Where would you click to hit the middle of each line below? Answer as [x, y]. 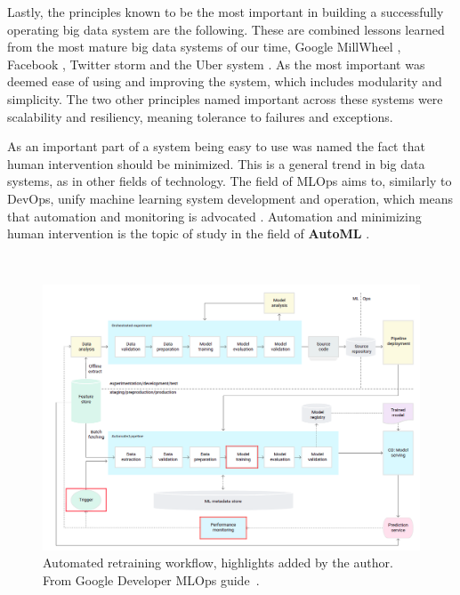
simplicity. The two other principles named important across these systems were [225, 98]
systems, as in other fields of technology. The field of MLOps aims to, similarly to [230, 181]
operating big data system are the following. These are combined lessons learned [226, 29]
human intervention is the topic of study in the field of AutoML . [189, 233]
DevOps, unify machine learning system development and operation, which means [230, 198]
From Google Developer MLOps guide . [151, 580]
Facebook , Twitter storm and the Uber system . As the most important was [216, 64]
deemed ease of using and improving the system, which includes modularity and [225, 81]
